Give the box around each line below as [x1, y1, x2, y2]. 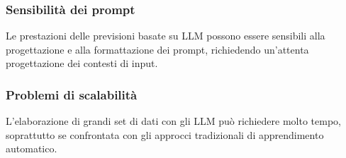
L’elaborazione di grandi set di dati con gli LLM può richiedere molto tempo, [6, 114, 341, 128]
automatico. [6, 141, 57, 156]
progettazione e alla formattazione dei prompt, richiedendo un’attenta [6, 42, 309, 56]
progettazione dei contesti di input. [6, 56, 158, 71]
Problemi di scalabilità [6, 85, 138, 103]
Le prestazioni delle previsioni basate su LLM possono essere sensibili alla [6, 28, 325, 43]
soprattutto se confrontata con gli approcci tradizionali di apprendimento [6, 127, 324, 142]
